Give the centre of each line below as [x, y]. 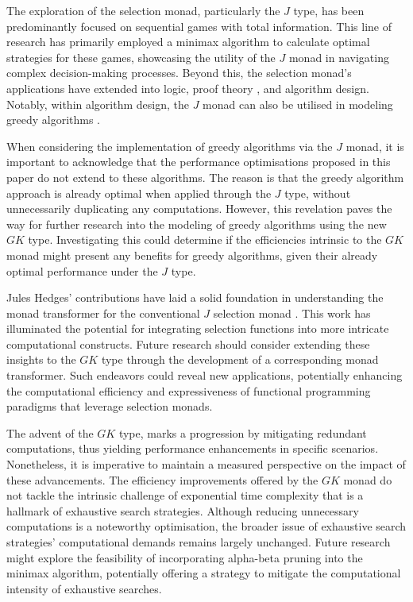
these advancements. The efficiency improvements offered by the [162, 479]
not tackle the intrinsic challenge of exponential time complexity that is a [185, 495]
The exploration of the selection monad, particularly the [143, 10]
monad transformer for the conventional [103, 313]
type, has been [329, 10]
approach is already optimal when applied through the [139, 193]
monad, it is [375, 146]
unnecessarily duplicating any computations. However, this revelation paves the [199, 208]
